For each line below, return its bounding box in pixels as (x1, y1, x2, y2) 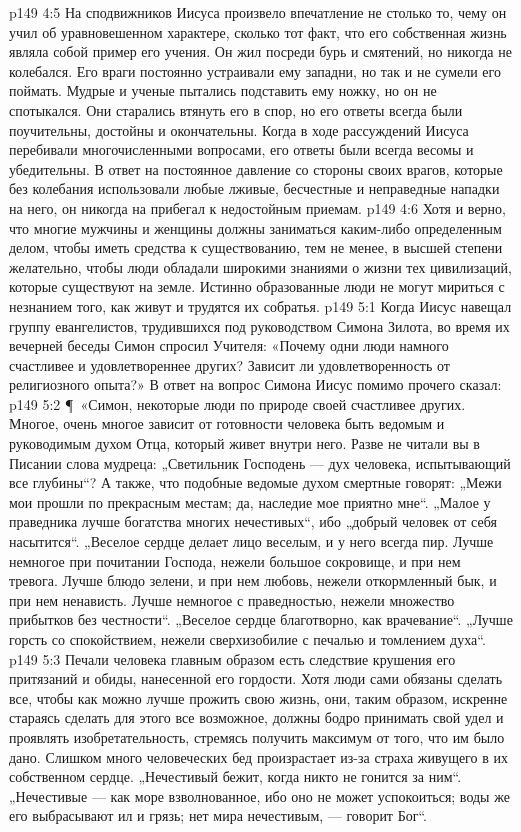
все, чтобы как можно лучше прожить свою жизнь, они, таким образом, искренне (9, 687, 508, 708)
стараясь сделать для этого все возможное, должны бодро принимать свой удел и (9, 707, 504, 728)
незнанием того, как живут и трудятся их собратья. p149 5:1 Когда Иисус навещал (9, 295, 512, 316)
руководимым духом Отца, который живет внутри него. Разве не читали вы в (9, 433, 480, 454)
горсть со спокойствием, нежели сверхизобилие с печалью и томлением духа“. (9, 629, 486, 649)
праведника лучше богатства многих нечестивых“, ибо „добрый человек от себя (9, 511, 497, 532)
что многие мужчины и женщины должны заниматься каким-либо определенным (9, 217, 502, 238)
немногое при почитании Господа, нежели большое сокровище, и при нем (9, 550, 461, 571)
